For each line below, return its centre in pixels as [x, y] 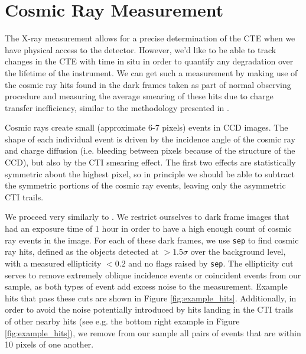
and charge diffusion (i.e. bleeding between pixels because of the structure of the [150, 150]
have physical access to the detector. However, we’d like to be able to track [141, 49]
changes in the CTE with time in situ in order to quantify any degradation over [149, 61]
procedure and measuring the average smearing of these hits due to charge [139, 96]
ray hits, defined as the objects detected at [82, 251]
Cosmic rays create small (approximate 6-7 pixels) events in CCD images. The [147, 127]
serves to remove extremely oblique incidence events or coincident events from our [153, 275]
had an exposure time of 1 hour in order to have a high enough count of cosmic [148, 228]
